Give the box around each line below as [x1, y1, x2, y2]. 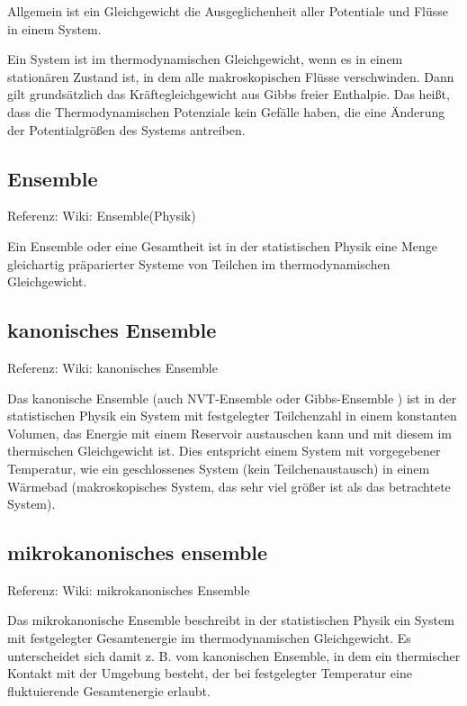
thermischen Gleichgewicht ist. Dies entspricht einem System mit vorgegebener [7, 441, 441, 460]
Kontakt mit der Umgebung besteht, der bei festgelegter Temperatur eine [7, 664, 412, 683]
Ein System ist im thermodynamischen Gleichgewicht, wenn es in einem [7, 50, 403, 68]
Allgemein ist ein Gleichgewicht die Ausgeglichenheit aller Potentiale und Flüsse [7, 2, 449, 20]
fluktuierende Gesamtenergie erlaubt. [7, 681, 211, 700]
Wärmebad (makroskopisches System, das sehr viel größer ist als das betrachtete [7, 476, 451, 495]
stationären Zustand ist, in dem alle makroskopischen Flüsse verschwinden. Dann [7, 67, 454, 86]
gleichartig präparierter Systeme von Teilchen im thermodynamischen [7, 254, 391, 273]
